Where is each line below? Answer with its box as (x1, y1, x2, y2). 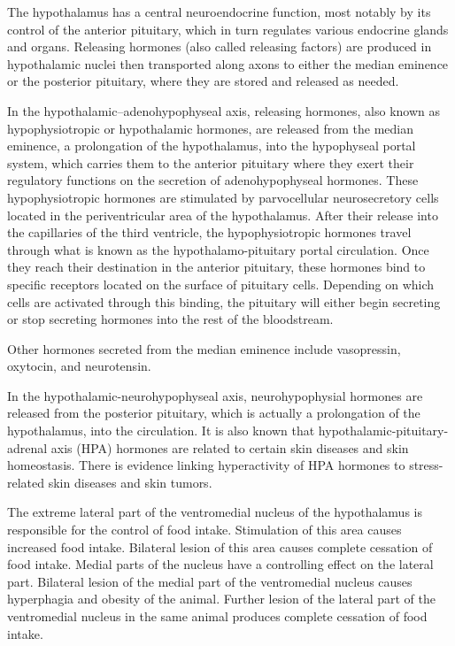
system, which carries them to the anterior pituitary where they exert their (7, 153, 414, 172)
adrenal (7, 438, 48, 457)
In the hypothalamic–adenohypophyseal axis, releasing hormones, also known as (7, 101, 441, 119)
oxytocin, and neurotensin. (7, 357, 151, 375)
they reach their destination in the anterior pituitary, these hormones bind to (7, 258, 426, 276)
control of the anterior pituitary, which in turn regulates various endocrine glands (7, 19, 449, 38)
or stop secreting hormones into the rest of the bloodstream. (7, 310, 334, 328)
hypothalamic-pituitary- (318, 421, 449, 440)
